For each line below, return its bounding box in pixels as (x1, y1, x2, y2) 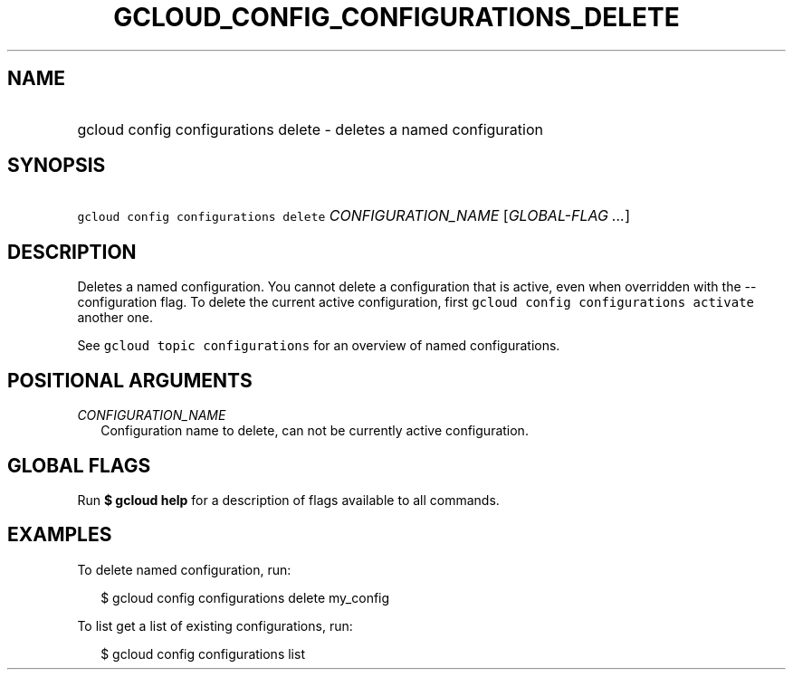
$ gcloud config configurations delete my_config (100, 589, 390, 605)
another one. (77, 310, 154, 326)
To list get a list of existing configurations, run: (77, 617, 353, 634)
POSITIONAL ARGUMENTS (7, 368, 253, 392)
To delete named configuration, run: (77, 561, 291, 577)
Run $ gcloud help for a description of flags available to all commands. (77, 491, 500, 508)
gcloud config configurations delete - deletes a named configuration (77, 119, 543, 138)
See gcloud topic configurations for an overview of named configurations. (77, 338, 560, 354)
